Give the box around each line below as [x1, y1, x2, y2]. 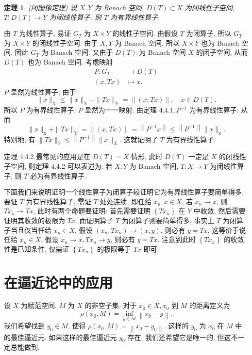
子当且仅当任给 [4, 225, 51, 235]
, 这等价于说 [207, 225, 246, 235]
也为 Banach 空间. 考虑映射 [27, 56, 113, 66]
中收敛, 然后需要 [193, 206, 246, 216]
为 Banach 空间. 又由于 [41, 47, 113, 57]
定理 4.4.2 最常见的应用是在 [4, 151, 91, 161]
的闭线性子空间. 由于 [32, 37, 98, 48]
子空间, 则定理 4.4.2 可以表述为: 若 [4, 161, 113, 171]
